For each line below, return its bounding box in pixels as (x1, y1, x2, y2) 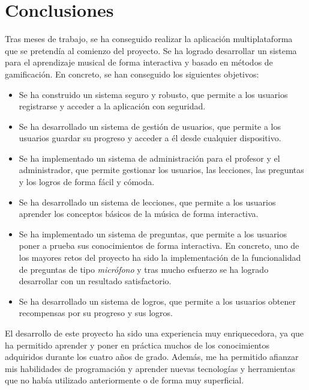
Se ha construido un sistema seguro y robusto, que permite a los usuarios (19, 88, 288, 100)
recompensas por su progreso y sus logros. (19, 306, 173, 319)
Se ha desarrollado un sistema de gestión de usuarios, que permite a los (19, 120, 281, 132)
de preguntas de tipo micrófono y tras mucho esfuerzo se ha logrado (19, 263, 269, 275)
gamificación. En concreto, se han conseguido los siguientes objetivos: (5, 67, 259, 80)
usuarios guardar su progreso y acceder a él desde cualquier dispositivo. (19, 132, 281, 144)
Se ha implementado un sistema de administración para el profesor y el (19, 151, 280, 164)
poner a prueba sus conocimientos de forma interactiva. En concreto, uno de (19, 239, 299, 252)
